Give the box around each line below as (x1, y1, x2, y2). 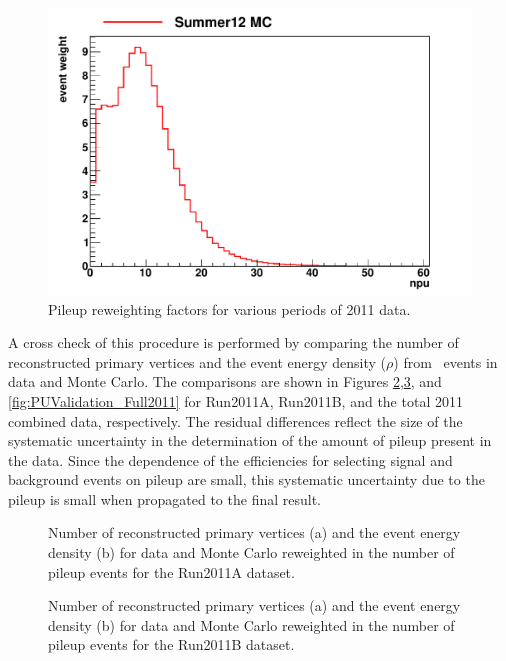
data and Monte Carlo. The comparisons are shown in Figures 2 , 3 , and (8, 371, 442, 392)
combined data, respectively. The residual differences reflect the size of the (8, 410, 463, 431)
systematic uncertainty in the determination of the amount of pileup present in (8, 430, 492, 451)
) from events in (393, 351, 498, 372)
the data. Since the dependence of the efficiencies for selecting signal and (8, 449, 453, 470)
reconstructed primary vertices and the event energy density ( (8, 351, 387, 372)
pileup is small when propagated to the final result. (8, 488, 321, 509)
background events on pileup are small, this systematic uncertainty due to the (8, 469, 485, 490)
